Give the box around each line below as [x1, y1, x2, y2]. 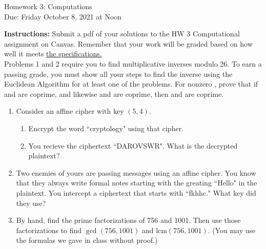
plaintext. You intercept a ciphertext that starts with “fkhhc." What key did [16, 187, 256, 198]
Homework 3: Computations [4, 1, 92, 11]
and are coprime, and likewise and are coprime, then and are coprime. [4, 88, 224, 99]
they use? [16, 197, 46, 208]
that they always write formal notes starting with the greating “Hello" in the [16, 177, 257, 188]
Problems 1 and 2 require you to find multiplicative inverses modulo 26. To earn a [4, 58, 262, 69]
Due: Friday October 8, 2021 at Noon [4, 11, 122, 22]
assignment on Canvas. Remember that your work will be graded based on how [4, 38, 253, 49]
